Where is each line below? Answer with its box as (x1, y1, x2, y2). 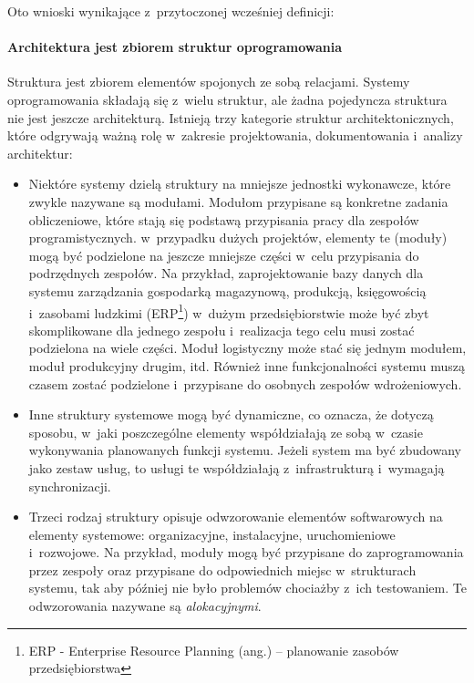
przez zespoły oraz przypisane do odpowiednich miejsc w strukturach (28, 560, 417, 579)
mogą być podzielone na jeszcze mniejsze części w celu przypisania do (28, 245, 419, 264)
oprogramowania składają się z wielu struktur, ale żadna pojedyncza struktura (7, 89, 448, 109)
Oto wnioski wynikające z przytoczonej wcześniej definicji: (7, 2, 335, 20)
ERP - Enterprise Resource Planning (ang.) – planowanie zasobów (28, 640, 399, 659)
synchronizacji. (28, 476, 111, 495)
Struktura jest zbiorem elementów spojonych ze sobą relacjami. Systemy (7, 72, 410, 91)
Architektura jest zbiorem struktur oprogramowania (7, 37, 343, 57)
